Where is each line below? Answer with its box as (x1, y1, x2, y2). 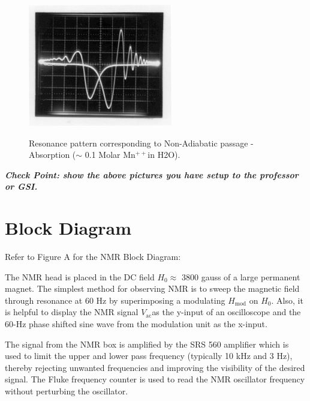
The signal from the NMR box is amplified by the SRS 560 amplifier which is (5, 337, 289, 350)
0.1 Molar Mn (85, 148, 136, 161)
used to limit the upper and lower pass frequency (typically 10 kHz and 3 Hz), (5, 349, 293, 362)
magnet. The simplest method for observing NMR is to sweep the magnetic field (5, 282, 300, 295)
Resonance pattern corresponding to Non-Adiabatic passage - (29, 136, 254, 149)
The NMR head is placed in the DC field (5, 270, 155, 283)
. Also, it (271, 294, 303, 306)
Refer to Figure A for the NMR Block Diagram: (5, 250, 181, 263)
